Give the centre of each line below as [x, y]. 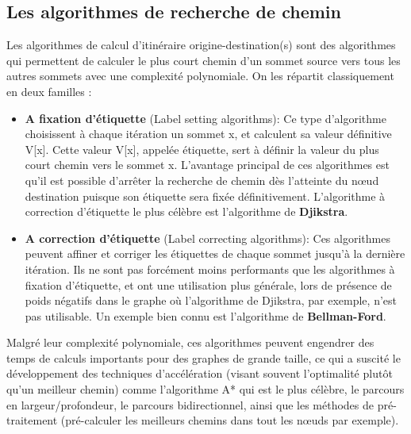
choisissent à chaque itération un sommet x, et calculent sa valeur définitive [208, 134]
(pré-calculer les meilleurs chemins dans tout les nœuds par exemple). [230, 420]
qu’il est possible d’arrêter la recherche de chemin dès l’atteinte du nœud [202, 180]
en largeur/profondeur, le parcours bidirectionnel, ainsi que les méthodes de [190, 404]
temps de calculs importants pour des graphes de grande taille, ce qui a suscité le [204, 357]
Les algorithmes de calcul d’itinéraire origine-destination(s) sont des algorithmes [201, 45]
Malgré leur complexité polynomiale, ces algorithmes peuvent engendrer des [190, 342]
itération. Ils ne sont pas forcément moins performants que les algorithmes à [210, 269]
